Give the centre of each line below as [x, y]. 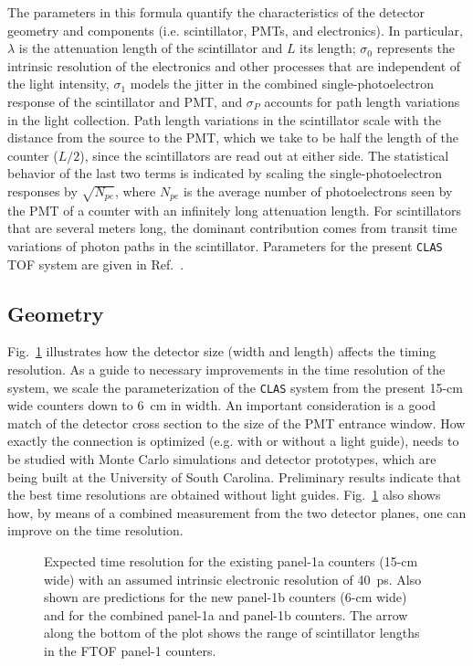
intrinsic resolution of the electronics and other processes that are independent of [234, 65]
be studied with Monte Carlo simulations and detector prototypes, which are [222, 458]
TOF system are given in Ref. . [96, 264]
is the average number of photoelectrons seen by [318, 190]
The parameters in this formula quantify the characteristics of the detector [216, 12]
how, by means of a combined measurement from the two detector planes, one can [237, 512]
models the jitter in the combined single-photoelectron [282, 84]
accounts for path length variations [362, 101]
